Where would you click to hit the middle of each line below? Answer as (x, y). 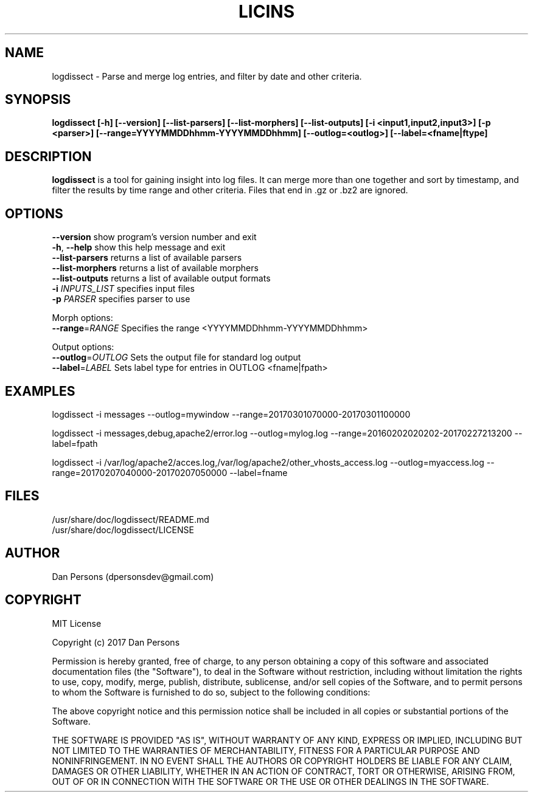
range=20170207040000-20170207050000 (140, 472)
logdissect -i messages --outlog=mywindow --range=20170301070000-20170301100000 (231, 414)
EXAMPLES (40, 391)
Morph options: (82, 318)
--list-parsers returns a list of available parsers (147, 258)
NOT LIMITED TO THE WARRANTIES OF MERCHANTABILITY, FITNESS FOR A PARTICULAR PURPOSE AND (266, 750)
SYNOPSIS (38, 100)
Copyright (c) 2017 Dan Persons (116, 642)
